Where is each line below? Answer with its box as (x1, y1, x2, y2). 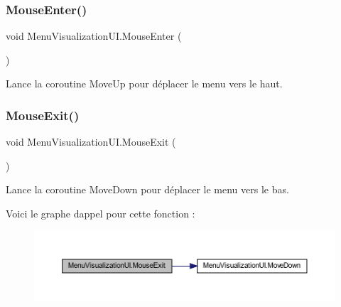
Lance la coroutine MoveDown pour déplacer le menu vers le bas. (6, 182, 289, 197)
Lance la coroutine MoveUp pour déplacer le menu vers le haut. (6, 76, 283, 91)
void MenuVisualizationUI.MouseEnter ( (6, 28, 182, 43)
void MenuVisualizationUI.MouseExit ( (6, 134, 176, 149)
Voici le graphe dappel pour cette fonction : (6, 206, 195, 220)
